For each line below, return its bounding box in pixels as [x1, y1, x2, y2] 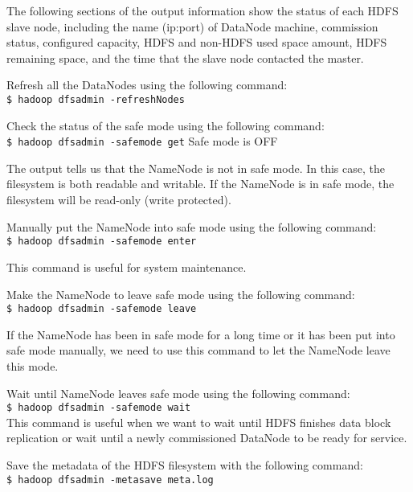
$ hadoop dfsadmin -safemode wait [6, 402, 191, 414]
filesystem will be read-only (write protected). [6, 191, 231, 208]
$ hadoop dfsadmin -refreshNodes [6, 93, 185, 105]
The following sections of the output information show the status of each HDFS [6, 2, 399, 18]
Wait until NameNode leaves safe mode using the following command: [6, 384, 350, 401]
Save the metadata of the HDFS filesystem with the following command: [6, 456, 363, 473]
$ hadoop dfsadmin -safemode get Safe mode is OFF [6, 133, 278, 150]
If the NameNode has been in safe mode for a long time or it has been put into [6, 326, 395, 342]
